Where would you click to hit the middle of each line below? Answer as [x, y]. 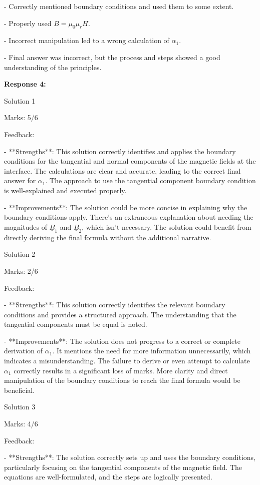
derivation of [24, 351]
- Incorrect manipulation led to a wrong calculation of [87, 40]
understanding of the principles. [53, 67]
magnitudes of [26, 226]
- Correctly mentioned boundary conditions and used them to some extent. [119, 6]
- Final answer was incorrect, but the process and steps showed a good [112, 57]
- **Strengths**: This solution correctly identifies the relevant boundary [115, 305]
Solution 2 [20, 254]
